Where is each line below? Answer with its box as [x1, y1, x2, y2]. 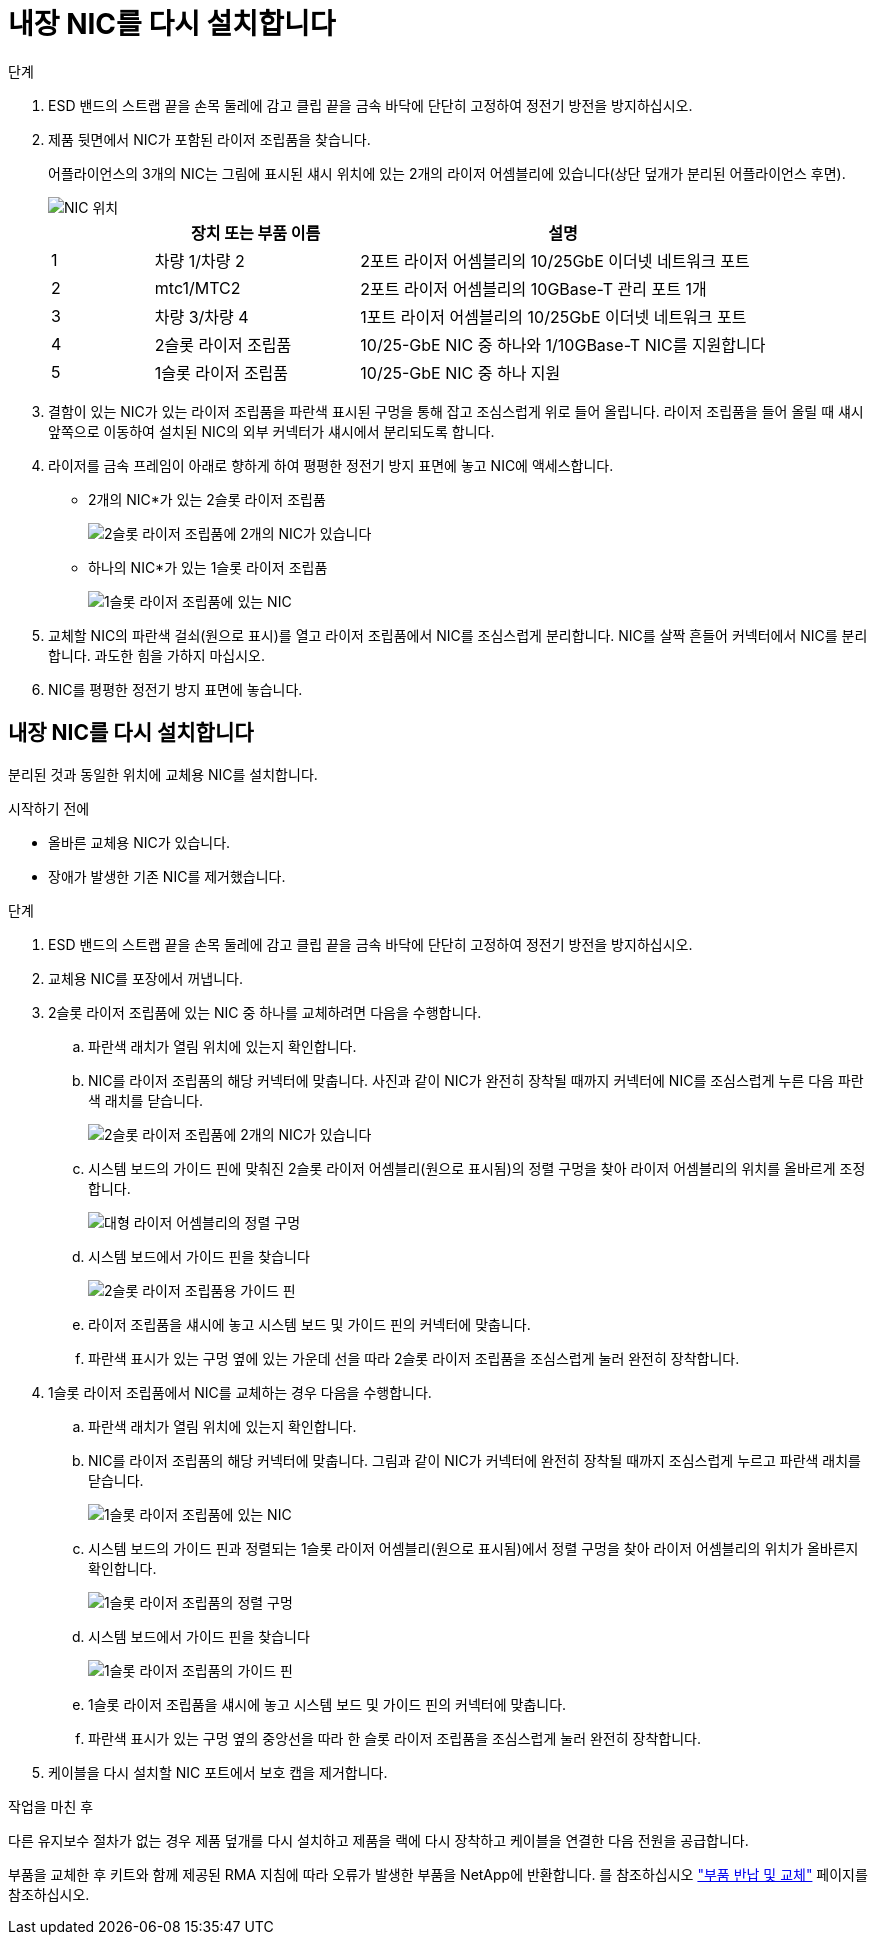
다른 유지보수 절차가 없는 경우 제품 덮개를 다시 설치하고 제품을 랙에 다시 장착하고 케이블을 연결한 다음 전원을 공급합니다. [8, 1831, 749, 1849]
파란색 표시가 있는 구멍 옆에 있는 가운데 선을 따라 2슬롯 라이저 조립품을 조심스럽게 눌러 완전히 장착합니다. [88, 1349, 740, 1367]
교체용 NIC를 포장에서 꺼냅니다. [48, 969, 243, 987]
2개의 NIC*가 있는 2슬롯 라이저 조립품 [88, 490, 326, 508]
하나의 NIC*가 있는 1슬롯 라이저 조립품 [88, 558, 328, 576]
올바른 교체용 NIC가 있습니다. [48, 833, 231, 851]
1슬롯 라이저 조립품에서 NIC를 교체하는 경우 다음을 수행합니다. [48, 1383, 432, 1401]
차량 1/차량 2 [154, 250, 245, 271]
